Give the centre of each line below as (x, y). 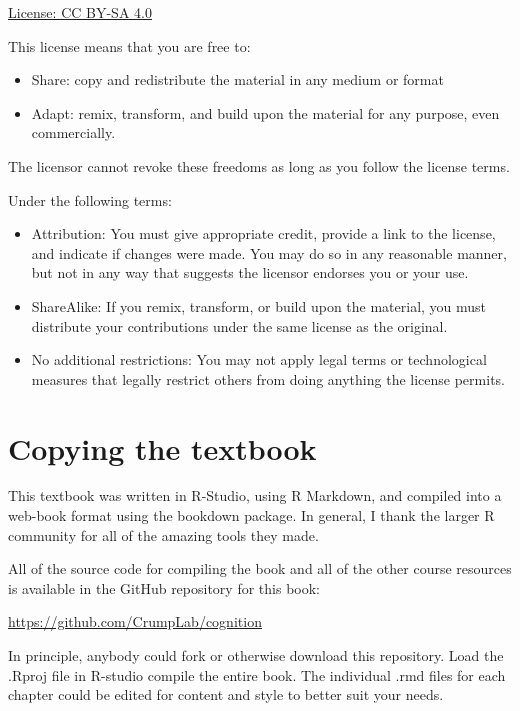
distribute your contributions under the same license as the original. (239, 325)
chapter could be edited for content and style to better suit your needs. (226, 694)
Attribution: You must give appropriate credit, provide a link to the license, (263, 233)
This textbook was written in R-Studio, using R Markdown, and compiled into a (255, 495)
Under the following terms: (90, 199)
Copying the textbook (162, 447)
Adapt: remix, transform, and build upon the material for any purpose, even (265, 112)
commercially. (73, 132)
